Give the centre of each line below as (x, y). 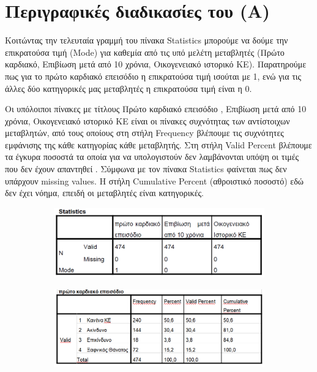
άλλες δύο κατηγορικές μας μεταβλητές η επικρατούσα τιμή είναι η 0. (129, 88)
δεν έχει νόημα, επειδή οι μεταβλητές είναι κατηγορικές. (104, 193)
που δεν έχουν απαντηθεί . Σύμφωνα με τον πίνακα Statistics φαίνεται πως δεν (146, 169)
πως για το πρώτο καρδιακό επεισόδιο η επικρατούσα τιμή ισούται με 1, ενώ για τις (153, 76)
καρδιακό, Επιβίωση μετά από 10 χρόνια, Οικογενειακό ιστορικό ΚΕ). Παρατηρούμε (156, 64)
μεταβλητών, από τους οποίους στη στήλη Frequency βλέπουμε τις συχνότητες (144, 133)
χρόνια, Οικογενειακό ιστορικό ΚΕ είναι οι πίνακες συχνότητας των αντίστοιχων (147, 120)
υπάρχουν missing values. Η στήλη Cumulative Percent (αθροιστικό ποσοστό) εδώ (154, 180)
